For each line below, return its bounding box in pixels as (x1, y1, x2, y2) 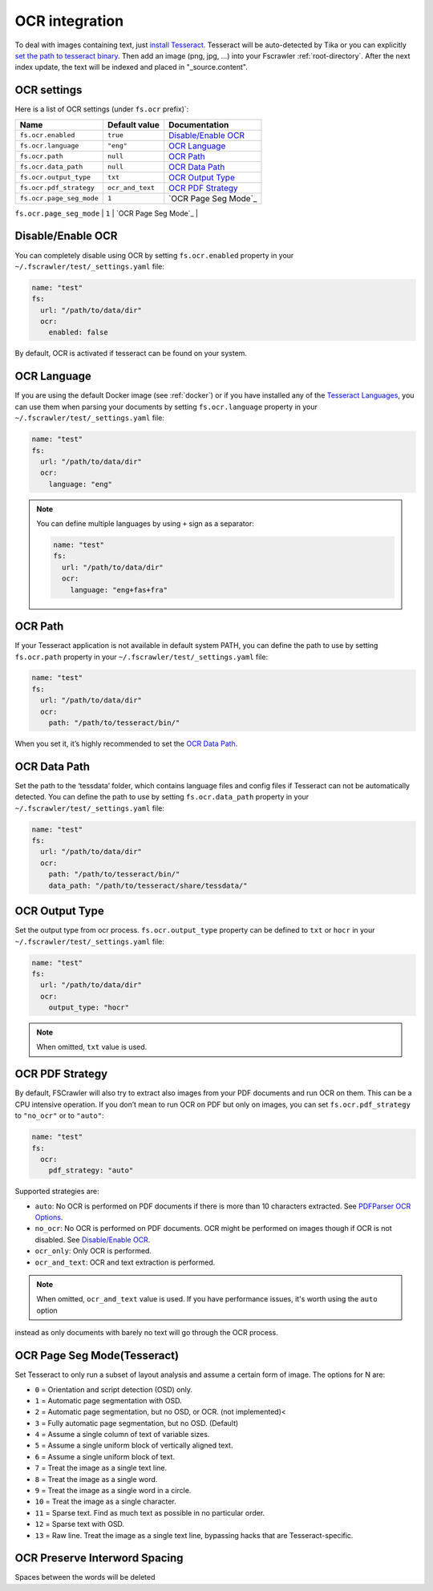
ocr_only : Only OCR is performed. (34, 1246, 152, 1256)
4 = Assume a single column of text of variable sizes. (34, 1430, 210, 1439)
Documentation (168, 119, 229, 130)
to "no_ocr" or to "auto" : (14, 1111, 104, 1120)
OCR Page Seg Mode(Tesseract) (14, 1349, 180, 1362)
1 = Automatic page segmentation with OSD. (34, 1395, 182, 1405)
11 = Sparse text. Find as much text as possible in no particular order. (34, 1508, 265, 1517)
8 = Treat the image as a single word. (34, 1474, 158, 1484)
